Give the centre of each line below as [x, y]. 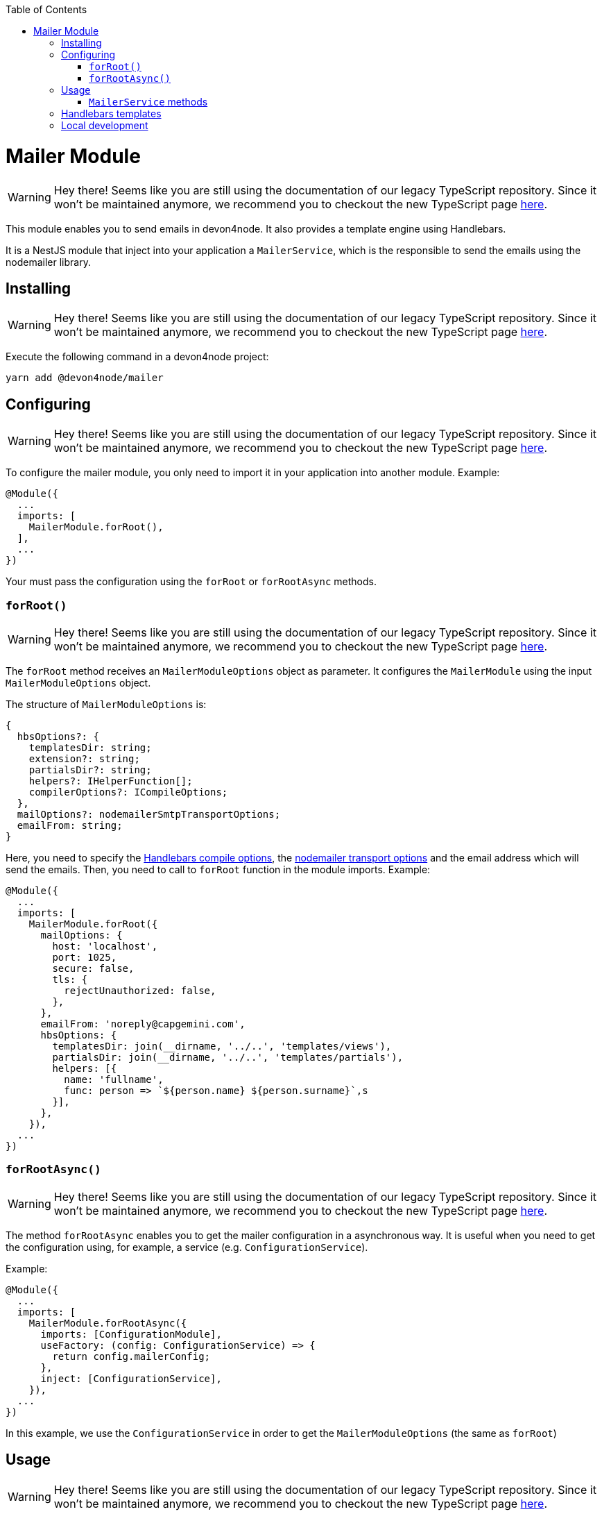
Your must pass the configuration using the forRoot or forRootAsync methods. [191, 582]
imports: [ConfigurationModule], [131, 1334]
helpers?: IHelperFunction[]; [111, 781]
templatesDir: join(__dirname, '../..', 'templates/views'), [222, 1046]
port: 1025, [85, 957]
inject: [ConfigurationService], [131, 1378]
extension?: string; [84, 758]
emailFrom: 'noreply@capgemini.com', [143, 1024]
